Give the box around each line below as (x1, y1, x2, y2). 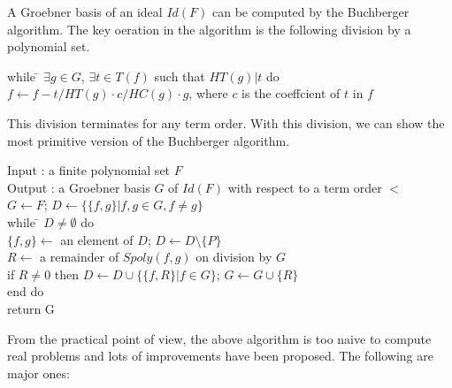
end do (7, 282, 44, 301)
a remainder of (40, 247, 119, 266)
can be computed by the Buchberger (211, 3, 410, 20)
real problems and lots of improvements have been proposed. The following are (7, 346, 433, 365)
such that (154, 66, 205, 85)
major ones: (7, 363, 70, 382)
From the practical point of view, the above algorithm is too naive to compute (7, 329, 432, 347)
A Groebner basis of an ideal (7, 3, 163, 20)
